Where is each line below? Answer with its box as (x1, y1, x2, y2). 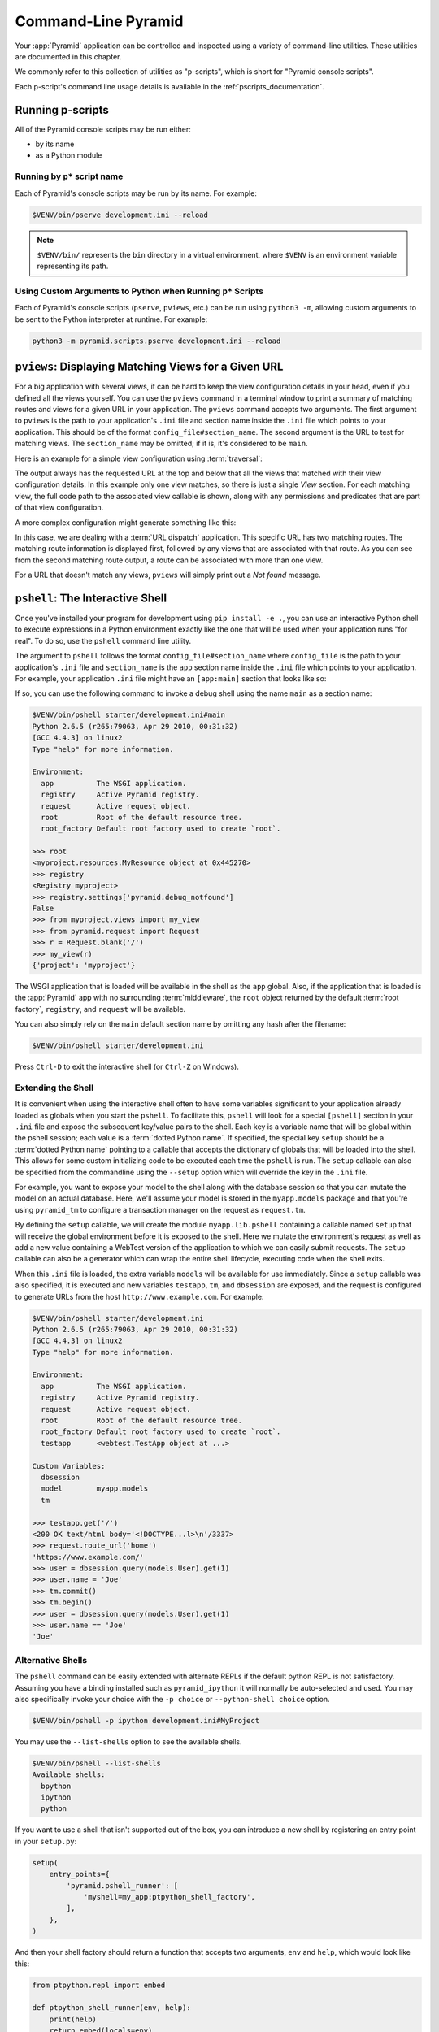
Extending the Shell (15, 1082, 93, 1093)
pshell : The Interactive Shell (15, 591, 167, 605)
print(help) (49, 2014, 98, 2024)
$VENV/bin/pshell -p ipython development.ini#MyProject (32, 1716, 260, 1725)
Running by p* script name (15, 171, 124, 182)
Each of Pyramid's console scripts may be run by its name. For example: (15, 188, 258, 198)
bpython (41, 1781, 72, 1791)
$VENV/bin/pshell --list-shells (32, 1758, 162, 1768)
